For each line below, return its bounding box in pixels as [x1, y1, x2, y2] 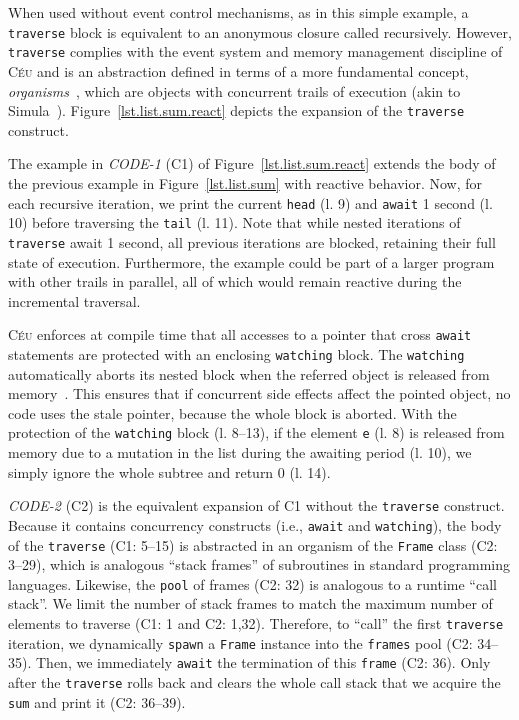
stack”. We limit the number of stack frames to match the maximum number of [8, 593, 493, 614]
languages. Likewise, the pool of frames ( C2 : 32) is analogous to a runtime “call [8, 573, 497, 594]
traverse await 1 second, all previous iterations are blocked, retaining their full [8, 231, 496, 252]
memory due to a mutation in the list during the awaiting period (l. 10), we [8, 442, 472, 463]
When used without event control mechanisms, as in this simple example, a [8, 2, 469, 22]
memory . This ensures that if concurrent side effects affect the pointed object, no [8, 383, 511, 404]
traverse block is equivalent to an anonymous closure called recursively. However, [8, 21, 512, 42]
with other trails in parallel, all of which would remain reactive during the [8, 271, 462, 292]
